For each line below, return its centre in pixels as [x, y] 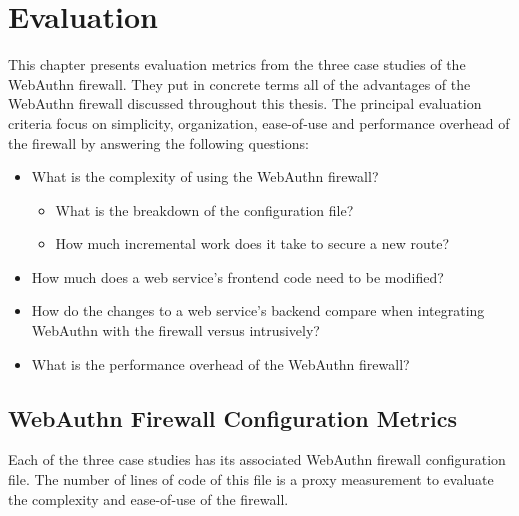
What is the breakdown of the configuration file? [204, 209]
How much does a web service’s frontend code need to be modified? [237, 276]
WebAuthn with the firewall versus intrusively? [175, 330]
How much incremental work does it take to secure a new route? [252, 243]
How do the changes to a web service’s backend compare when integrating [258, 310]
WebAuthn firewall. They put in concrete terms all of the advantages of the [239, 83]
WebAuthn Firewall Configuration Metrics [233, 417]
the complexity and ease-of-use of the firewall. [148, 498]
